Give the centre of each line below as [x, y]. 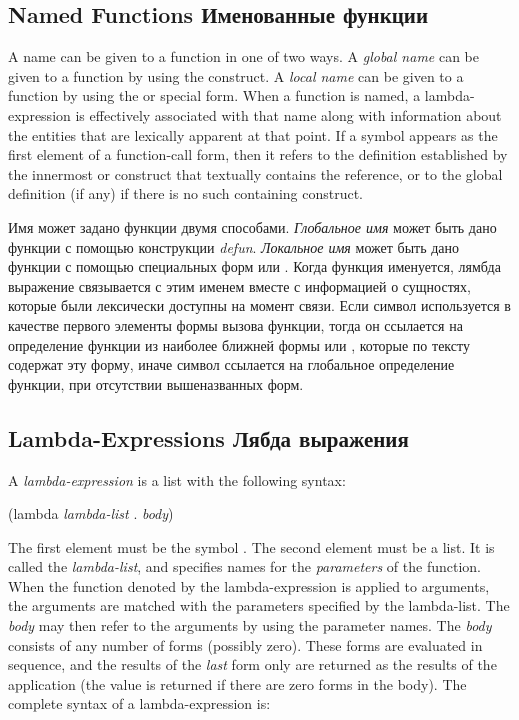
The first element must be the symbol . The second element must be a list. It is [251, 546]
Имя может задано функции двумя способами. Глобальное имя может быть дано [252, 226]
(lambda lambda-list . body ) [91, 513]
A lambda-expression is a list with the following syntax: [177, 479]
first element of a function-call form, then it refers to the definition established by [258, 154]
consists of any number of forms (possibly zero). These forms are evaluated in [245, 644]
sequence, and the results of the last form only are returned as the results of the [252, 664]
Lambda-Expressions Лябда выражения [208, 437]
